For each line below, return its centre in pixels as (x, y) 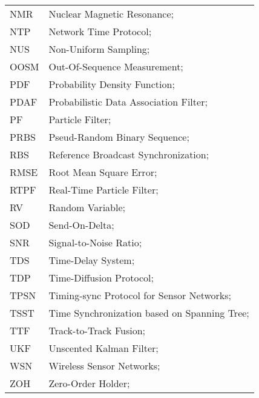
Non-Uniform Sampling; (99, 49)
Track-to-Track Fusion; (97, 330)
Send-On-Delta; (81, 225)
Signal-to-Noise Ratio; (95, 242)
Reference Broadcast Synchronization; (129, 154)
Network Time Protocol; (100, 31)
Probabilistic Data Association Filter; (128, 102)
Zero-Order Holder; (89, 383)
